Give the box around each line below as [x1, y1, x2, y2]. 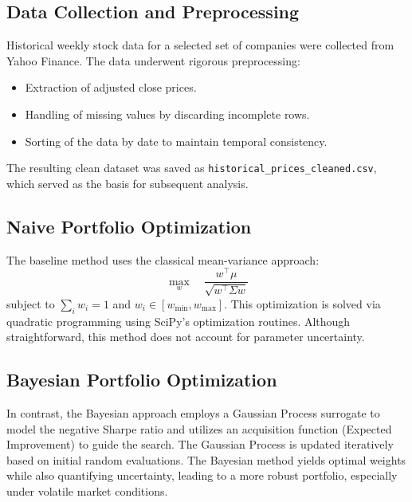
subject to [6, 295, 55, 312]
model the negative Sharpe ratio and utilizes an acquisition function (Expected [6, 420, 392, 437]
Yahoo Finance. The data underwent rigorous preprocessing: [6, 52, 300, 69]
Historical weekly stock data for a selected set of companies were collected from [6, 37, 394, 53]
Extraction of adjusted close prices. [25, 79, 197, 96]
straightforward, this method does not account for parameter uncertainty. [6, 328, 365, 345]
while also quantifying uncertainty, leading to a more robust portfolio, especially [6, 467, 398, 484]
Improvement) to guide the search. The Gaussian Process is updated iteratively [6, 436, 394, 453]
